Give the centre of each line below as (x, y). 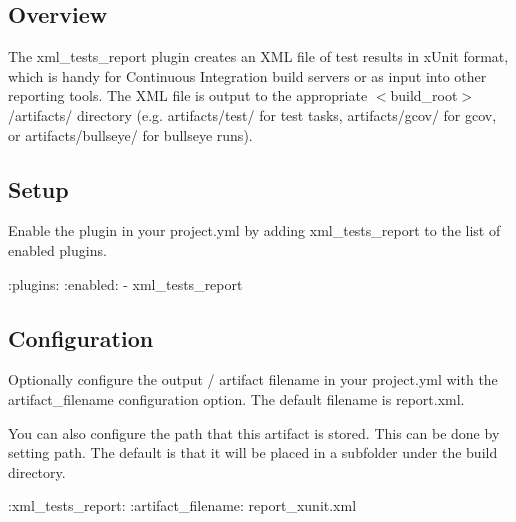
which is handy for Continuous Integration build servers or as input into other (247, 75)
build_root (424, 95)
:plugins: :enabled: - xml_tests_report (125, 283)
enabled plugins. (57, 249)
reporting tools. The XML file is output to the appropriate (188, 95)
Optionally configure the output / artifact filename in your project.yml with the (253, 379)
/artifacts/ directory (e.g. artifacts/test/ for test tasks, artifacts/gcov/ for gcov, (252, 114)
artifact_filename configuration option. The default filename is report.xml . (236, 398)
